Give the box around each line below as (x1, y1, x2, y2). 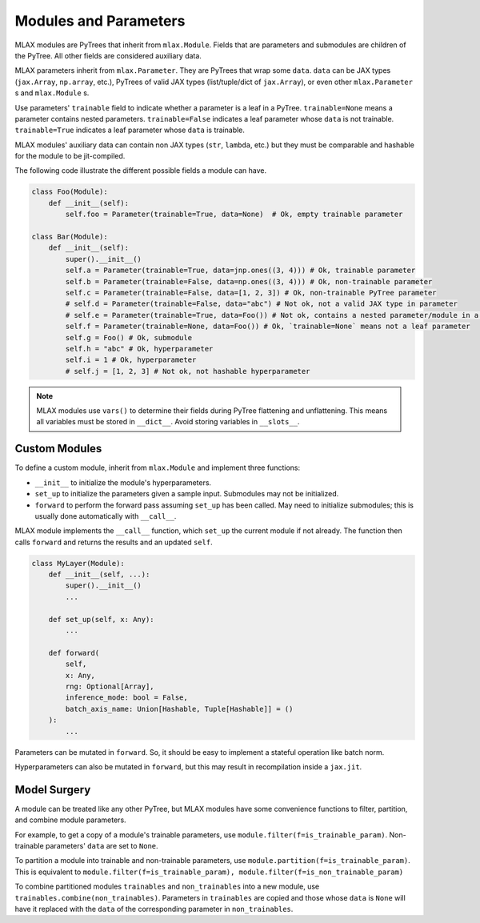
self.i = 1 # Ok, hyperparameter (65, 355, 197, 364)
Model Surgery (14, 783, 91, 797)
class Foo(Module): (31, 187, 108, 196)
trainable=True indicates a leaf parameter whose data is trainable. (14, 125, 246, 135)
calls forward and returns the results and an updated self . (14, 537, 213, 547)
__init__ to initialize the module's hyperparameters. (34, 477, 212, 488)
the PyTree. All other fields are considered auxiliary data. (14, 50, 202, 60)
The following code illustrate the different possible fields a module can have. (14, 166, 267, 175)
